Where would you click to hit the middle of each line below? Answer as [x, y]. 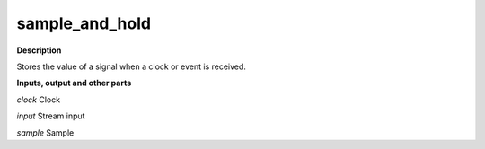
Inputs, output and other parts [74, 83]
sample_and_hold [84, 23]
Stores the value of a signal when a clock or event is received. [132, 66]
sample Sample [45, 132]
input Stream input [51, 116]
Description [39, 50]
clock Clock [39, 100]
